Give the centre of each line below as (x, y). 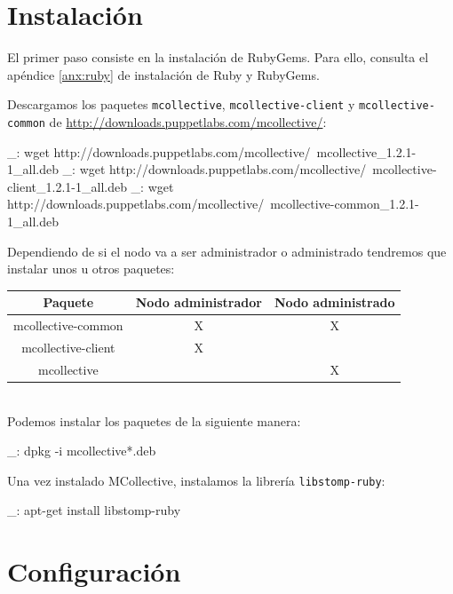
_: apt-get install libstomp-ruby (94, 510)
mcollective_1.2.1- (366, 151)
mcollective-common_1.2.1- (345, 204)
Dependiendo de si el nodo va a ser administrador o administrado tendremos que (227, 251)
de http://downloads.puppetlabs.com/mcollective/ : (188, 121)
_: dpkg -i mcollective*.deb (82, 451)
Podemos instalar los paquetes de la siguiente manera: (154, 420)
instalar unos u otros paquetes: (91, 269)
